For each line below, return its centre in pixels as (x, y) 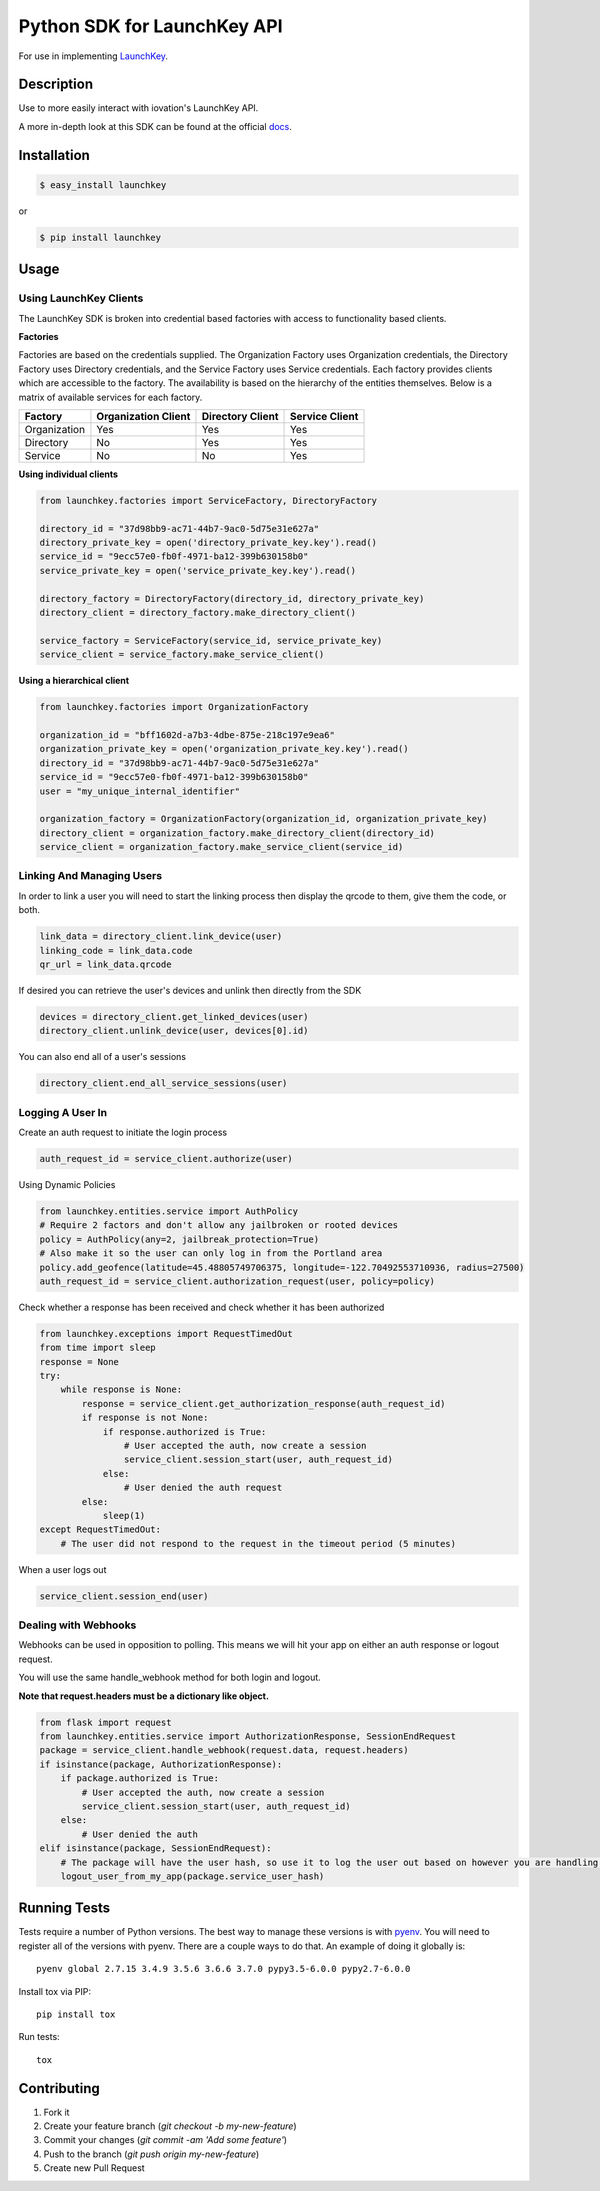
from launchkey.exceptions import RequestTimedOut (166, 1333)
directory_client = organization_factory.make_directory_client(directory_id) (237, 833)
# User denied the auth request (203, 1488)
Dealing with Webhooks (77, 1625)
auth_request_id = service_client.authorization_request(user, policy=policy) (237, 1281)
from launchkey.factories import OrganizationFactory (174, 707)
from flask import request (105, 1722)
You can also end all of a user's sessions (102, 1057)
